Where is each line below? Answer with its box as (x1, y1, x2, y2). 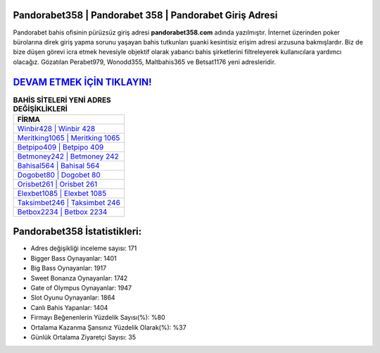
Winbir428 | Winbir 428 (17, 123, 96, 133)
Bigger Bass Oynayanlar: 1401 (30, 254, 118, 262)
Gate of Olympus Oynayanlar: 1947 (30, 284, 132, 292)
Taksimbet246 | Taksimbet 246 (17, 197, 121, 207)
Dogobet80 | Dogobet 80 (17, 170, 101, 180)
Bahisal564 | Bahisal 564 (17, 161, 100, 171)
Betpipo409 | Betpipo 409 (17, 142, 104, 151)
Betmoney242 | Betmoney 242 (17, 151, 119, 161)
